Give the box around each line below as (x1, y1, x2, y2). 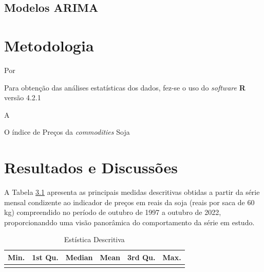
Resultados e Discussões (4, 157, 178, 178)
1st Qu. (32, 251, 59, 262)
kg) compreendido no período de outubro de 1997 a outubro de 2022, (4, 207, 221, 217)
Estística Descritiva (64, 234, 125, 245)
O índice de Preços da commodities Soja (4, 126, 130, 137)
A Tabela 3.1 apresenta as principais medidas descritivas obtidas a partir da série (4, 187, 260, 197)
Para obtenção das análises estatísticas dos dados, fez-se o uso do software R (4, 82, 246, 93)
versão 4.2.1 (4, 92, 41, 103)
